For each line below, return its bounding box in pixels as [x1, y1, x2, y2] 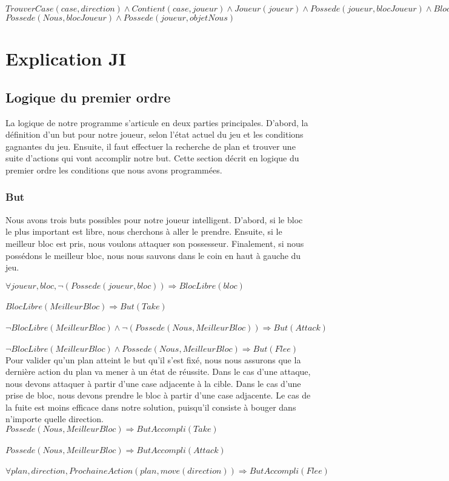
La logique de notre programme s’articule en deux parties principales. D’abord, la [5, 116, 308, 129]
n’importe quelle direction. [5, 412, 104, 425]
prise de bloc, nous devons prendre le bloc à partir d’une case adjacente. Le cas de [5, 389, 311, 402]
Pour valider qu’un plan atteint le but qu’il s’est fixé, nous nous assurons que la [5, 353, 301, 366]
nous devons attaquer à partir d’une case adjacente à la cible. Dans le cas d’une [5, 377, 301, 389]
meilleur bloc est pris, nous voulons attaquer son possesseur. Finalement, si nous [5, 237, 304, 249]
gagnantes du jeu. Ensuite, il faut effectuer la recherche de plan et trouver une [5, 140, 296, 152]
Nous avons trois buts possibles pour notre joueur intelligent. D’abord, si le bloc [5, 213, 303, 226]
